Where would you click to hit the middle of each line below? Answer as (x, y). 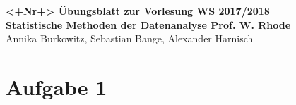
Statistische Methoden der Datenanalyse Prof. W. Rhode (148, 24)
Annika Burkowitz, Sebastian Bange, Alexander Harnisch (130, 38)
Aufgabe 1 (57, 86)
